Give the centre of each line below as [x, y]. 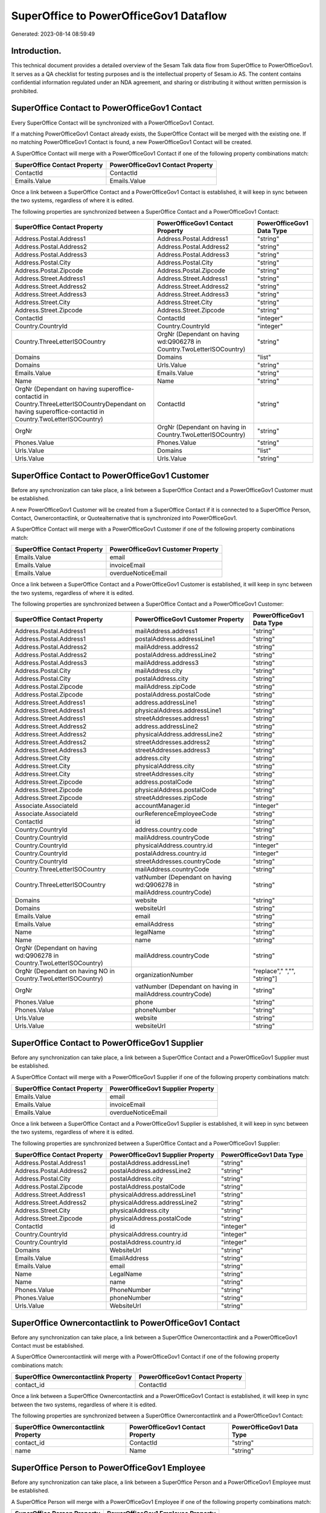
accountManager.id [162, 806]
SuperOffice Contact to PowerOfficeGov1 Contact [107, 108]
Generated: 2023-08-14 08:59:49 [53, 34]
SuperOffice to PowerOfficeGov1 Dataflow [119, 16]
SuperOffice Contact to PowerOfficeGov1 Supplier [107, 1043]
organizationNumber [164, 975]
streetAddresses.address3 [173, 750]
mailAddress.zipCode [165, 687]
